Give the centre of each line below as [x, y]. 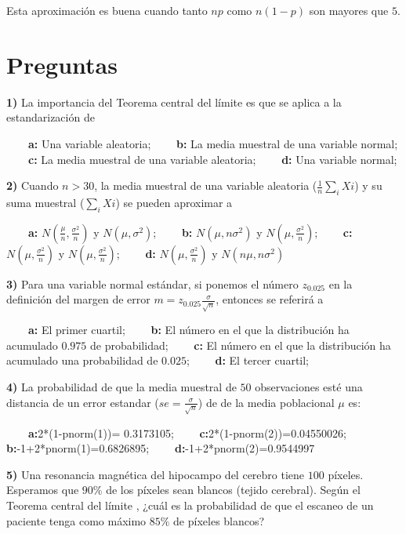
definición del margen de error [78, 299]
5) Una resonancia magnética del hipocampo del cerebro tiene [156, 474]
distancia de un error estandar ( [83, 402]
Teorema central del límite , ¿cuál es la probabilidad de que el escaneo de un [190, 505]
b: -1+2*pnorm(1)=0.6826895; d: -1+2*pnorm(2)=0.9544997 [161, 448]
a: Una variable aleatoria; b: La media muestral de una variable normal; [213, 143]
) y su [368, 185]
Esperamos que [43, 490]
